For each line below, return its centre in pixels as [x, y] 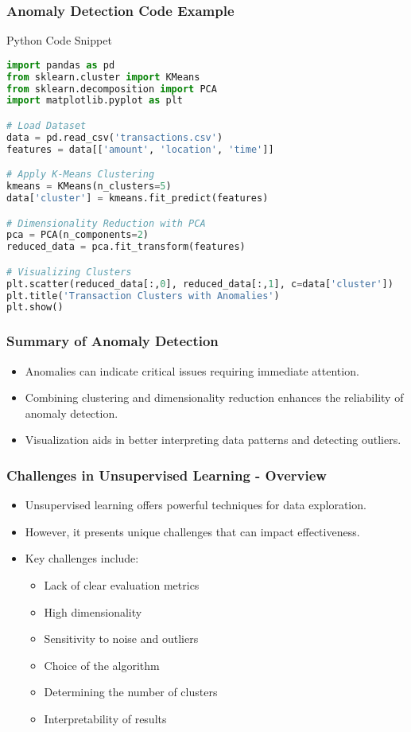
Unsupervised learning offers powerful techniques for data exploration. [196, 505]
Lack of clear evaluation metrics [122, 584]
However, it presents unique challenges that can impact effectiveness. [192, 531]
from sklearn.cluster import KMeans [103, 77]
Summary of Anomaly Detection [112, 341]
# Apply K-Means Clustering [81, 175]
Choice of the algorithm [102, 665]
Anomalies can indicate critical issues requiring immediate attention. [192, 370]
